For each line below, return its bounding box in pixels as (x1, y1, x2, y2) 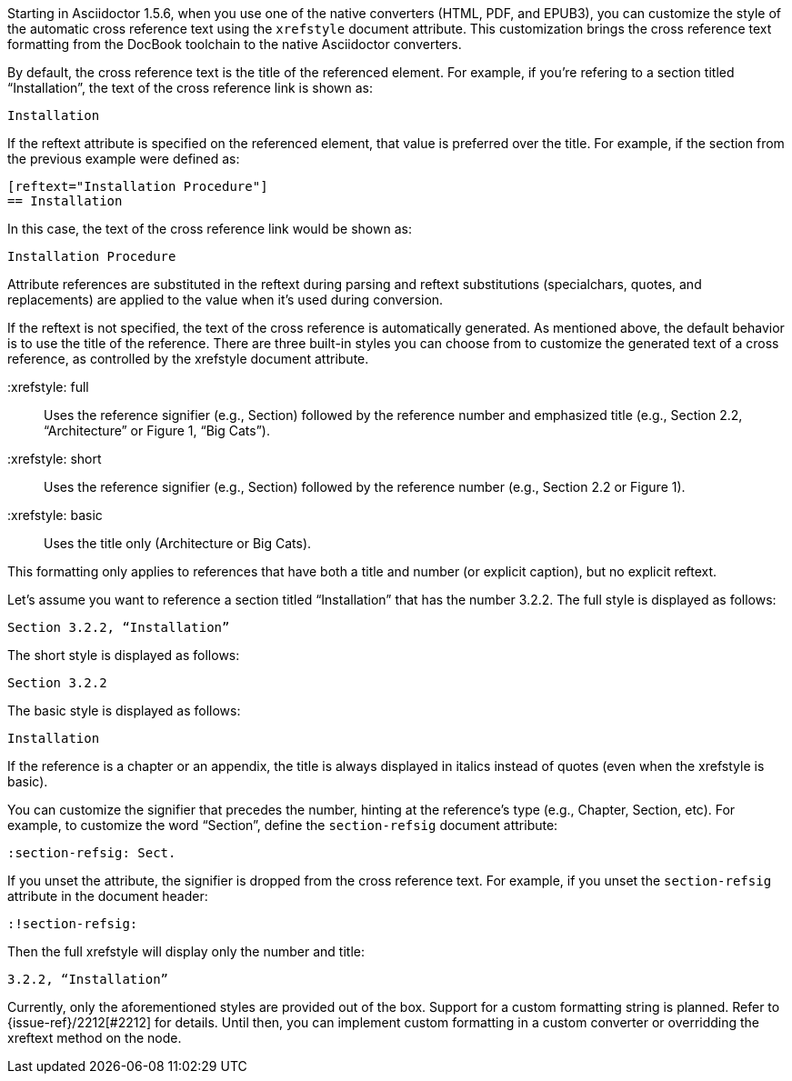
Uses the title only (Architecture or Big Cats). (44, 535, 312, 551)
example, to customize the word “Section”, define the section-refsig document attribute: (7, 817, 558, 833)
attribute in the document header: (7, 888, 208, 904)
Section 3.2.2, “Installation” (7, 620, 230, 635)
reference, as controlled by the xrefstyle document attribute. (7, 351, 369, 366)
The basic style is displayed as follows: (7, 703, 241, 718)
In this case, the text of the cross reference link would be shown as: (7, 221, 412, 236)
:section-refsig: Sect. (7, 846, 176, 860)
